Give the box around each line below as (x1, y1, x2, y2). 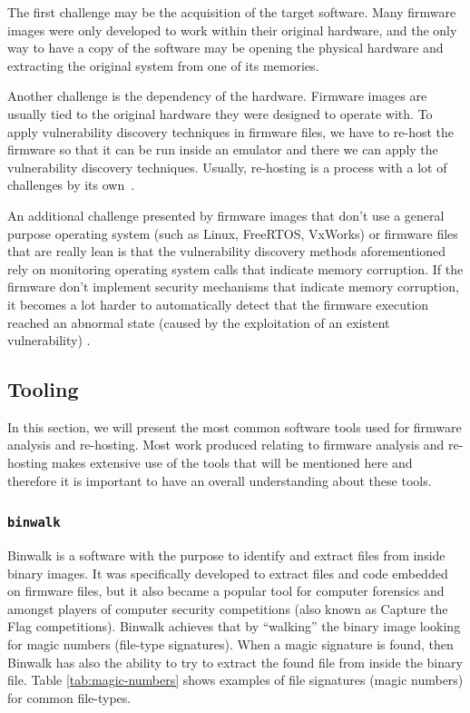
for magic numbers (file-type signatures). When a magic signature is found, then (7, 635, 454, 654)
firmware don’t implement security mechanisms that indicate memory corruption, (7, 277, 459, 296)
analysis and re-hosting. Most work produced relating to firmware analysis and (7, 435, 445, 454)
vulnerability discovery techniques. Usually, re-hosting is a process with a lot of (7, 157, 447, 176)
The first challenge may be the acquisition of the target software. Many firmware (7, 3, 456, 21)
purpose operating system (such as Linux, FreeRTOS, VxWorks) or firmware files (7, 223, 458, 243)
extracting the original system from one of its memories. (7, 55, 319, 74)
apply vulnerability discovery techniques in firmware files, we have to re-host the (7, 122, 455, 141)
